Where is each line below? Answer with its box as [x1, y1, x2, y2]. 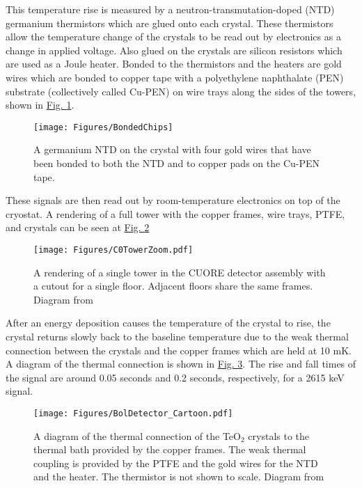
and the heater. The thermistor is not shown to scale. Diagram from [33, 469, 324, 484]
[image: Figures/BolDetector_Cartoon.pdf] [33, 408, 233, 418]
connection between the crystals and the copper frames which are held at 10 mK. [6, 343, 352, 357]
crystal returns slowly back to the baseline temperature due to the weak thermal [6, 329, 349, 343]
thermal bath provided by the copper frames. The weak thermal [33, 442, 306, 457]
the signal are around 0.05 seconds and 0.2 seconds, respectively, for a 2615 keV [6, 370, 345, 384]
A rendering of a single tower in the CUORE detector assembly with [33, 265, 326, 279]
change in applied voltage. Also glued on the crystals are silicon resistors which [6, 42, 343, 57]
